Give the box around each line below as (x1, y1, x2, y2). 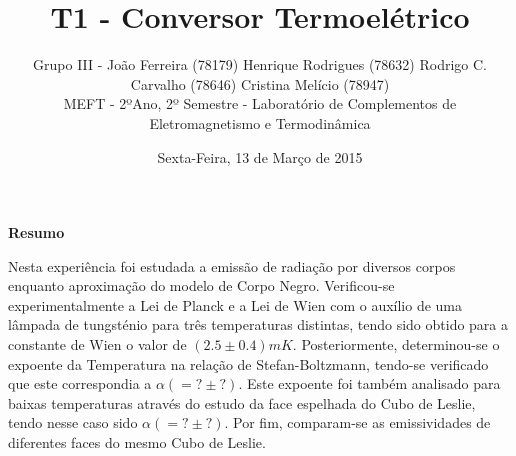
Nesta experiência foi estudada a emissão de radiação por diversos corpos (8, 255, 456, 276)
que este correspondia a (8, 373, 152, 394)
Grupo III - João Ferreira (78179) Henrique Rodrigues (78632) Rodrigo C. (33, 54, 487, 75)
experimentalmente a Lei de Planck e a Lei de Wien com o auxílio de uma (8, 294, 463, 315)
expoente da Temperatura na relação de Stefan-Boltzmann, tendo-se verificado (8, 353, 489, 374)
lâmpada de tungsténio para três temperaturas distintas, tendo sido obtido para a (8, 314, 509, 335)
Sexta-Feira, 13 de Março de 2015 (157, 146, 363, 167)
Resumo (8, 222, 65, 243)
